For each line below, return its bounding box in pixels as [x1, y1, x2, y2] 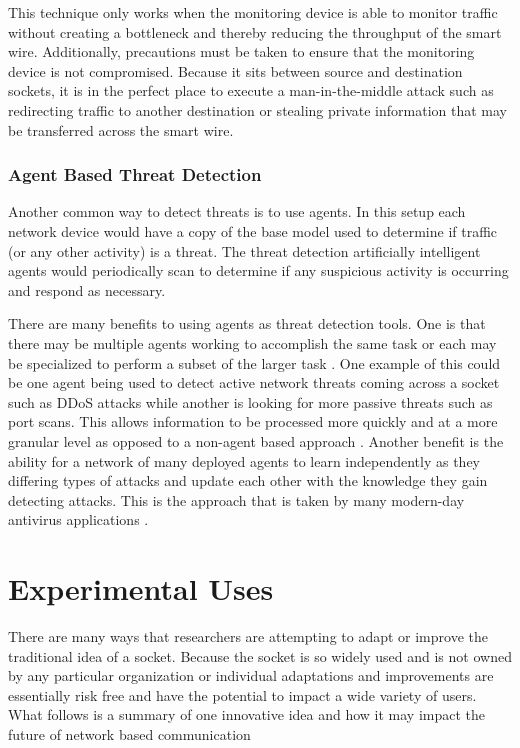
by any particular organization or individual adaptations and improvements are [8, 665, 494, 686]
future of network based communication [8, 723, 251, 744]
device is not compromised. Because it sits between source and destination [8, 60, 463, 81]
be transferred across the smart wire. [8, 119, 234, 140]
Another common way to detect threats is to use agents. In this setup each [8, 201, 466, 222]
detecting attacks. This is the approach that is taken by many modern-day [8, 489, 465, 510]
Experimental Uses [8, 568, 274, 609]
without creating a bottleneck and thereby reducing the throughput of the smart [8, 21, 502, 42]
